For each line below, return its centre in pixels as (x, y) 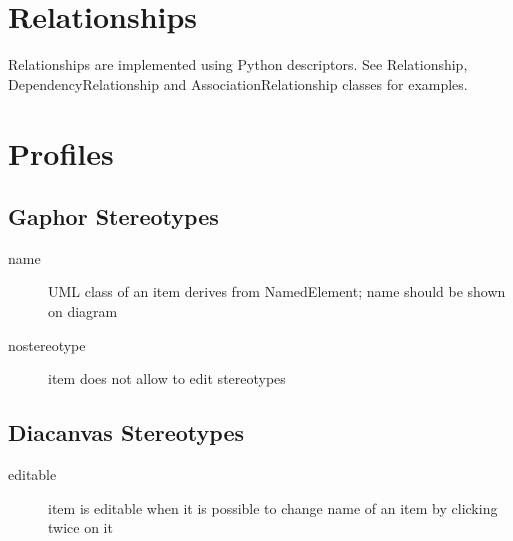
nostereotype (47, 344)
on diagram (83, 311)
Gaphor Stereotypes (113, 216)
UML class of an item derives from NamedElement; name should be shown (277, 291)
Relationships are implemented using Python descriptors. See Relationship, (238, 64)
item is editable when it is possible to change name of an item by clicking (273, 507)
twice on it (80, 527)
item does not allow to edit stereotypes (167, 378)
